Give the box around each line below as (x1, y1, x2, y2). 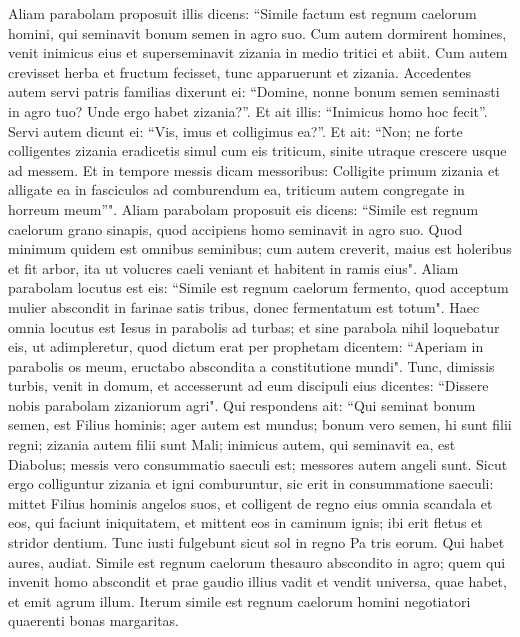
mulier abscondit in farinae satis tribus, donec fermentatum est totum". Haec (8, 296, 480, 317)
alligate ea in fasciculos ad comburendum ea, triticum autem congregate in (8, 179, 465, 200)
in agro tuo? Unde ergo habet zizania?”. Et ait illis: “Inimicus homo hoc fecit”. (8, 100, 488, 121)
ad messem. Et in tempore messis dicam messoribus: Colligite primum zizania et (8, 159, 500, 180)
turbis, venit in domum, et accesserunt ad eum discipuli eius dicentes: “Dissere (8, 375, 489, 396)
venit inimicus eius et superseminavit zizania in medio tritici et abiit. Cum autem (8, 42, 508, 63)
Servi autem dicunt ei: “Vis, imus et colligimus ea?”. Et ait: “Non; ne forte (8, 120, 463, 141)
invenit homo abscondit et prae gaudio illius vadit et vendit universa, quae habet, (8, 571, 507, 592)
